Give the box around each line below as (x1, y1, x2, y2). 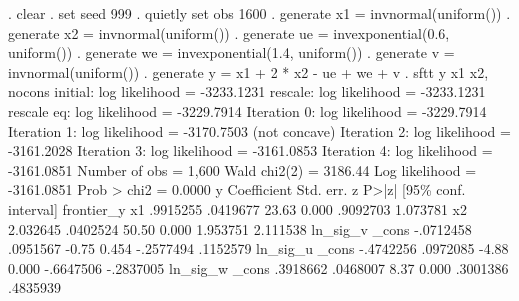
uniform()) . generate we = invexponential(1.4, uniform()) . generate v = (8, 42, 455, 63)
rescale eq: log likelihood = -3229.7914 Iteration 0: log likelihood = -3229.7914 (8, 100, 487, 121)
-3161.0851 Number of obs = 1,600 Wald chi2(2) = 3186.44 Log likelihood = (8, 159, 477, 180)
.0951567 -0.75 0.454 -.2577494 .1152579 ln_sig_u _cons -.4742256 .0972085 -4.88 (8, 238, 509, 259)
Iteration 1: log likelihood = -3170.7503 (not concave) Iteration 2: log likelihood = (8, 120, 511, 141)
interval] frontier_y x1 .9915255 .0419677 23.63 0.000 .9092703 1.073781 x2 (8, 198, 468, 219)
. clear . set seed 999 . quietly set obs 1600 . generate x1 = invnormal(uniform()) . (8, 3, 511, 23)
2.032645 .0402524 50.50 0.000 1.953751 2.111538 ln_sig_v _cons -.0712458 (8, 218, 472, 239)
